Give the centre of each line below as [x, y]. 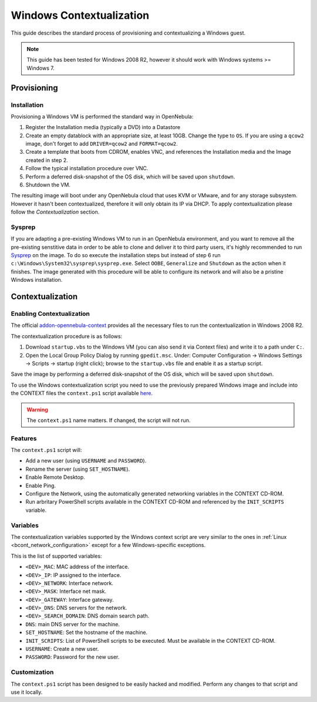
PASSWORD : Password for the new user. [72, 657]
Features [24, 438]
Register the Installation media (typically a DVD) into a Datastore [103, 127]
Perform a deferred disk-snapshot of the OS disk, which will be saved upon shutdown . [130, 177]
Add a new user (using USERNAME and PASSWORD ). [86, 461]
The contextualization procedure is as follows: [67, 336]
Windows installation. [37, 280]
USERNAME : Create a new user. [62, 649]
